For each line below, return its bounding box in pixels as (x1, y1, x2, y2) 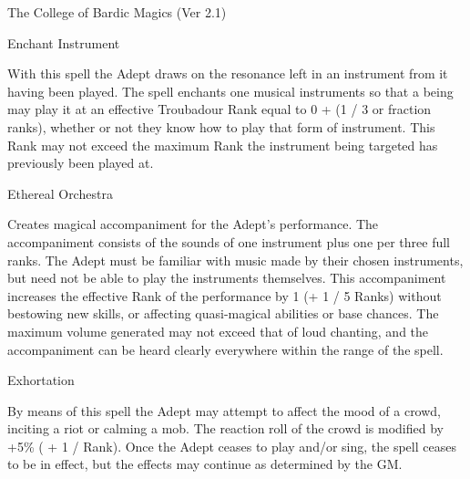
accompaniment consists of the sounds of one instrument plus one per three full (7, 232, 450, 251)
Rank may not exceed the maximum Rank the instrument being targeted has (7, 135, 438, 154)
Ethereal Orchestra (7, 183, 113, 203)
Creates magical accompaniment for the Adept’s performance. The (7, 214, 379, 234)
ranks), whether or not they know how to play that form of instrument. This (7, 117, 435, 136)
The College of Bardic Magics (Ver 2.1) (7, 3, 227, 21)
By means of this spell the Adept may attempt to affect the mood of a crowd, (7, 401, 442, 420)
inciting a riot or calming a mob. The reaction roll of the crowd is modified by (7, 419, 444, 438)
